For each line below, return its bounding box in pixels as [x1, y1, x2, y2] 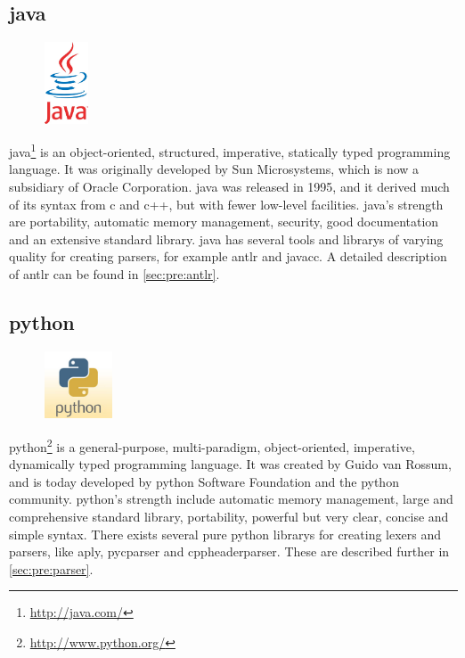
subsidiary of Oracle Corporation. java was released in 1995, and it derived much [9, 177, 450, 196]
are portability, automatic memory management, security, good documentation [9, 212, 439, 231]
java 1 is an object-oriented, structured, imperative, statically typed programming [9, 140, 451, 160]
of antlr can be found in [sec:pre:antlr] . [9, 264, 220, 283]
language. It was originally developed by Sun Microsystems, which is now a [9, 160, 420, 178]
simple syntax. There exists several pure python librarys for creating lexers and [9, 524, 442, 543]
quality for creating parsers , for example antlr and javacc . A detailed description [9, 247, 447, 266]
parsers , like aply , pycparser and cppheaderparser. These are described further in [9, 542, 450, 561]
